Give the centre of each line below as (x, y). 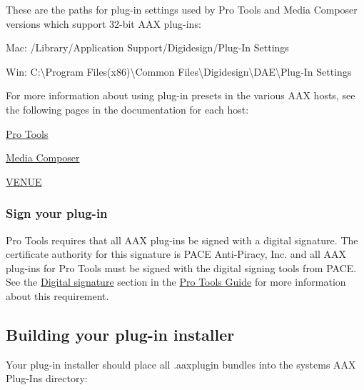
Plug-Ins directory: (47, 378)
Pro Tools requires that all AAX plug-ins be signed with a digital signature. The (182, 240)
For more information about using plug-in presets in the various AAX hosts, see (181, 95)
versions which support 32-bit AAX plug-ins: (103, 23)
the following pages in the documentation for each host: (127, 109)
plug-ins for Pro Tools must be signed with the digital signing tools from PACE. (181, 267)
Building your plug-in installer (120, 334)
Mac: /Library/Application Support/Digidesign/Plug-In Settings (147, 47)
